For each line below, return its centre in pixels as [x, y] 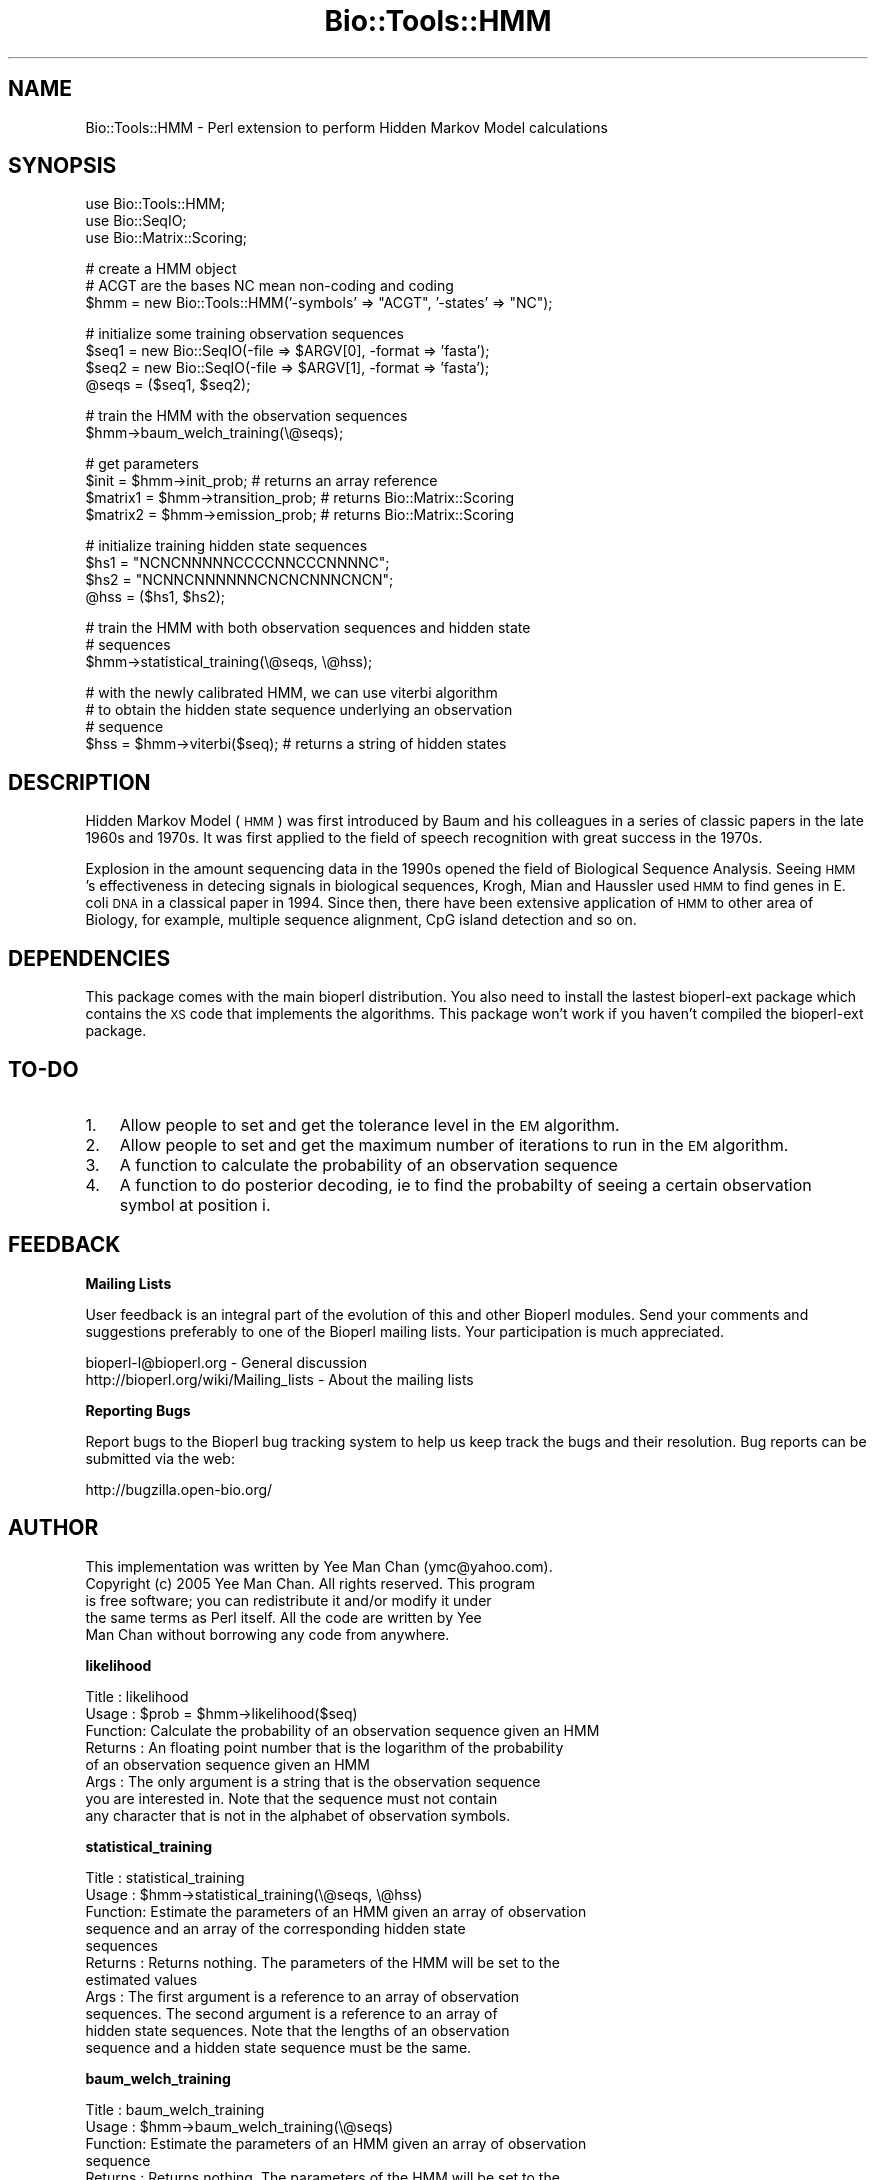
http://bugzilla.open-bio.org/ [179, 1489]
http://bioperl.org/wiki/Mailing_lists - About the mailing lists [279, 1379]
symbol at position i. [195, 1204]
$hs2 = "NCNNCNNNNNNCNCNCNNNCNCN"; [239, 580]
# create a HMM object [161, 269]
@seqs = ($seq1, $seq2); [168, 385]
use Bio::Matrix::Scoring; [166, 238]
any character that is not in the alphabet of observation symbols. [298, 1815]
